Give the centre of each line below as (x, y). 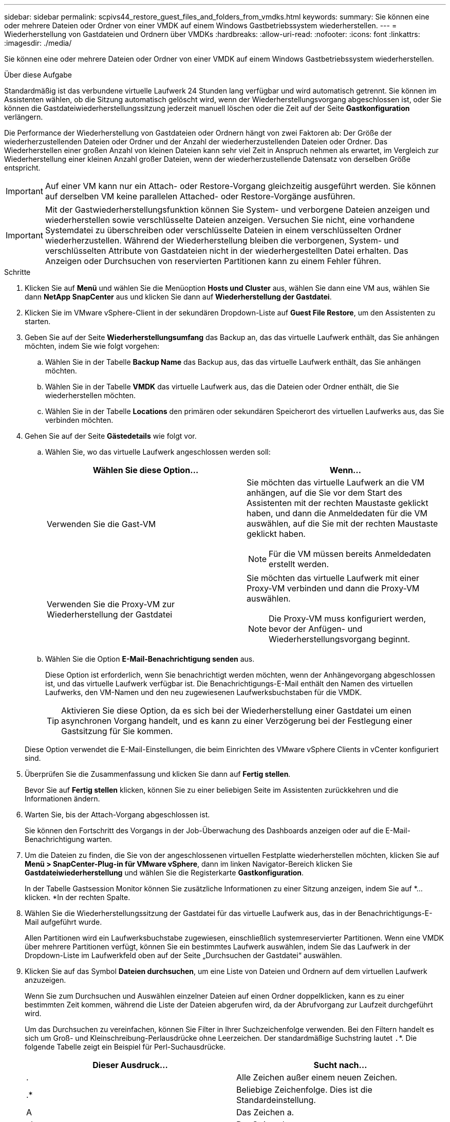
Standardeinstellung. (276, 1100)
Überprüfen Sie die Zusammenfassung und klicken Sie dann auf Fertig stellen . (158, 774)
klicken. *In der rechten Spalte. (78, 897)
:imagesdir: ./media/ (38, 43)
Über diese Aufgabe (38, 75)
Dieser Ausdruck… (130, 1065)
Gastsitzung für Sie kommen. (117, 731)
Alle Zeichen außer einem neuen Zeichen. (317, 1077)
